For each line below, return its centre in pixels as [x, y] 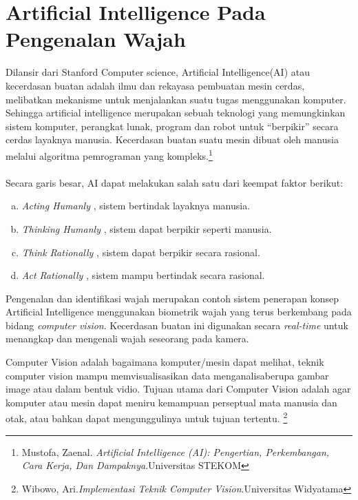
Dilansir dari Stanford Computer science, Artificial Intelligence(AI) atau [158, 72]
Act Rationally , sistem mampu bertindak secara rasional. [143, 275]
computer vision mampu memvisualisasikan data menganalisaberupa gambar [167, 375]
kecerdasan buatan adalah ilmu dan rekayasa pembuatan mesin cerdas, [155, 85]
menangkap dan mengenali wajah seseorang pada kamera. [127, 338]
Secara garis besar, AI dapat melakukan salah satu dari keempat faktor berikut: [175, 182]
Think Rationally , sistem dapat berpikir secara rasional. [141, 252]
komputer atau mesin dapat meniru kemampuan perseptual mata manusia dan [171, 402]
